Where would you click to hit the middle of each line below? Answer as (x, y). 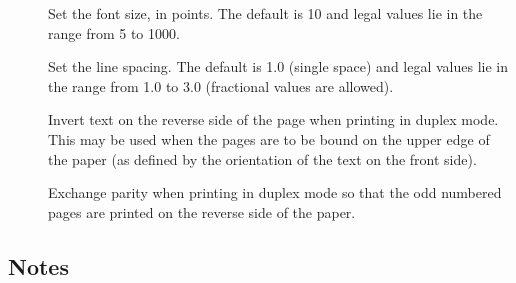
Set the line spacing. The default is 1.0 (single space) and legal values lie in (278, 66)
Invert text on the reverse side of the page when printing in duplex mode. (273, 119)
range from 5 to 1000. (114, 32)
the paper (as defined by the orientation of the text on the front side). (262, 158)
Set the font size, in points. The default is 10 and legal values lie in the (265, 13)
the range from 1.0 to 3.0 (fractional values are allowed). (221, 85)
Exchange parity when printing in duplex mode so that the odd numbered (275, 192)
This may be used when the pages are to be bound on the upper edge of (269, 138)
